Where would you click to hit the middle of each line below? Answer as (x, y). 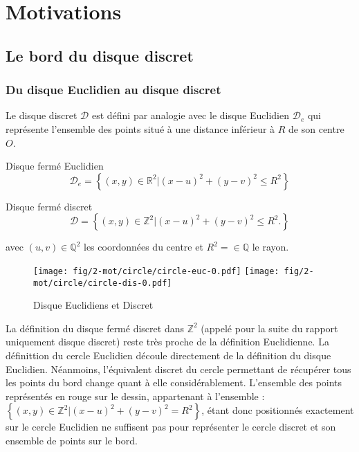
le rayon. (270, 247)
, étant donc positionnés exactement (278, 410)
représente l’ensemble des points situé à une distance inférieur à (140, 128)
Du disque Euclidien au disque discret (113, 90)
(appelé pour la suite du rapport (269, 328)
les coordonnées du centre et (144, 247)
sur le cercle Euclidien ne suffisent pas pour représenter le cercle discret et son (171, 427)
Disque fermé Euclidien (55, 166)
